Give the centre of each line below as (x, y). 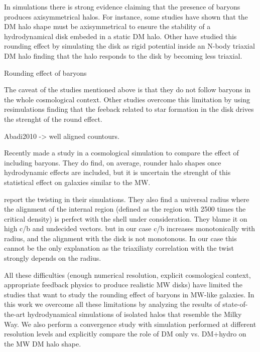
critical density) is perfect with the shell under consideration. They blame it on (126, 218)
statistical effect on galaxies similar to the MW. (77, 182)
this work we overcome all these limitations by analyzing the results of (112, 304)
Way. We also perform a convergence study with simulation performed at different (130, 324)
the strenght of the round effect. (53, 119)
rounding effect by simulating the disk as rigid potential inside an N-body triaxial (129, 46)
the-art (15, 314)
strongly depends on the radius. (53, 258)
